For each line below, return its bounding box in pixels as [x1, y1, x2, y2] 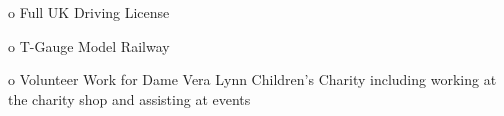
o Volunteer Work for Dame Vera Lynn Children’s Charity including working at [8, 69, 497, 90]
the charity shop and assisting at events [8, 88, 251, 109]
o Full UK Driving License [8, 2, 170, 22]
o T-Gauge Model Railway [8, 35, 170, 56]
